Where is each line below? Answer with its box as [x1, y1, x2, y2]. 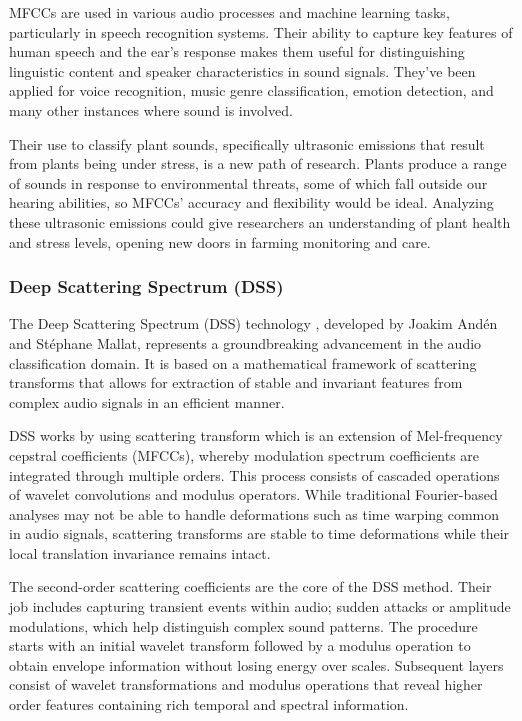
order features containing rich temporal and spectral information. [9, 694, 409, 715]
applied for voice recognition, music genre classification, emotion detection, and [9, 80, 494, 101]
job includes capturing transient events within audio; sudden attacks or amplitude [9, 596, 511, 617]
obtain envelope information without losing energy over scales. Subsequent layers [9, 654, 504, 675]
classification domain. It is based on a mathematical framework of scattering [9, 352, 477, 373]
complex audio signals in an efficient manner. [9, 391, 285, 412]
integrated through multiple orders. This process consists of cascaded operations [9, 464, 500, 485]
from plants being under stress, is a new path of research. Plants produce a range [9, 153, 507, 174]
